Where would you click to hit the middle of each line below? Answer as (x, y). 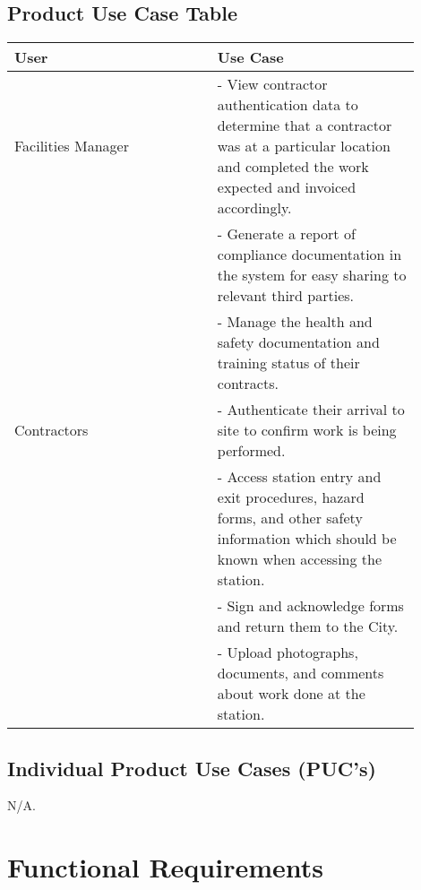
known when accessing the (300, 559)
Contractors (52, 430)
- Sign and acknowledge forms (310, 606)
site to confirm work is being (307, 430)
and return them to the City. (308, 626)
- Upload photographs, (288, 652)
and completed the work (293, 167)
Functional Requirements (165, 867)
